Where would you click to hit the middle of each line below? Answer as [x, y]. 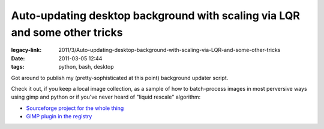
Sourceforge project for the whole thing [75, 108]
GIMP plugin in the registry [59, 116]
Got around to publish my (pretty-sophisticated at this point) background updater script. [120, 78]
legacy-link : [26, 50]
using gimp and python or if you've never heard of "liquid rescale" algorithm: [106, 97]
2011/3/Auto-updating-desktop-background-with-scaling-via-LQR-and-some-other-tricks [169, 50]
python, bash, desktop [86, 67]
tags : [18, 67]
